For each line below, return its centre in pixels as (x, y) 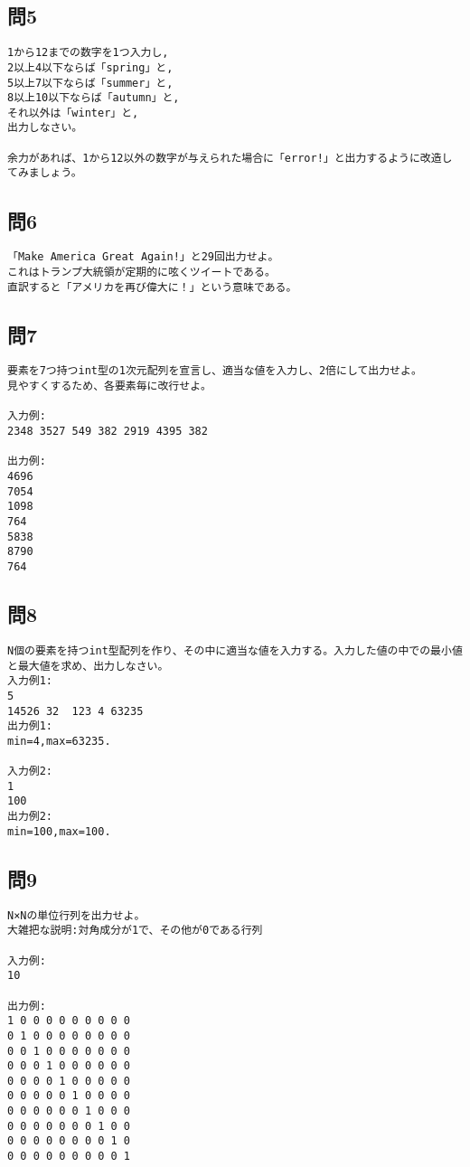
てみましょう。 (45, 173)
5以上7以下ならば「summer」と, (90, 83)
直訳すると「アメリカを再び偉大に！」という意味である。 (152, 287)
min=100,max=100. (59, 831)
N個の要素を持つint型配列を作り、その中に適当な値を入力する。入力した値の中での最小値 (235, 650)
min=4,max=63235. (59, 741)
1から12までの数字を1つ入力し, (88, 53)
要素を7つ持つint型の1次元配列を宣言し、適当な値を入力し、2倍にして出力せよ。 (215, 371)
